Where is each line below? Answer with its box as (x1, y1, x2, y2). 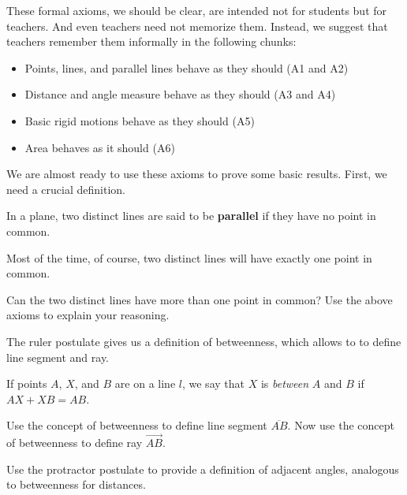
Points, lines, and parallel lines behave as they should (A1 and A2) (24, 59, 349, 76)
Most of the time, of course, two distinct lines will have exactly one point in (6, 249, 372, 266)
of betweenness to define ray (6, 434, 143, 451)
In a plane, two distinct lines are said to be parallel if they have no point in (6, 207, 376, 224)
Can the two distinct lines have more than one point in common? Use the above (6, 291, 393, 307)
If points (6, 375, 47, 392)
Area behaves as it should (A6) (24, 139, 175, 155)
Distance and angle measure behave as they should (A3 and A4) (24, 86, 336, 102)
